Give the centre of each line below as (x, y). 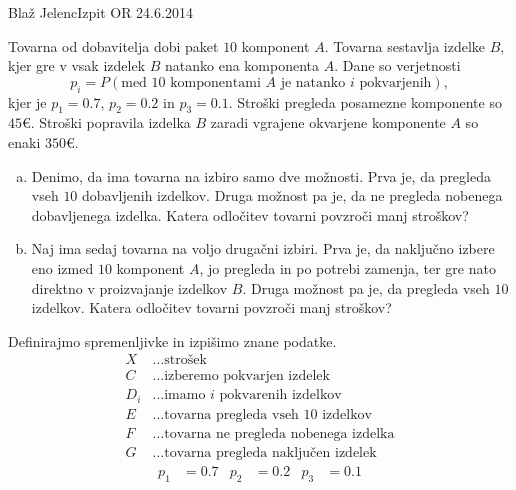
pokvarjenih (395, 82)
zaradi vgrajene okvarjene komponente (328, 122)
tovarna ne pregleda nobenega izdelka (279, 433)
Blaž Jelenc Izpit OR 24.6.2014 (100, 12)
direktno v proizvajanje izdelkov (129, 287)
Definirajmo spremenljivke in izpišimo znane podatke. (172, 340)
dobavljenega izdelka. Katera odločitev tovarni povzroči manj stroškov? (250, 214)
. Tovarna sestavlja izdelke (405, 45)
